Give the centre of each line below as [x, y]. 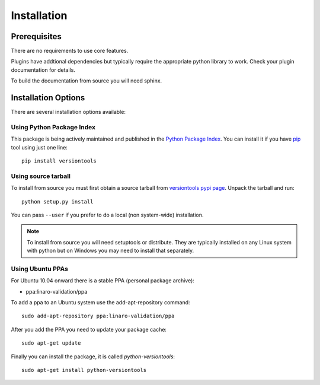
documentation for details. [43, 70]
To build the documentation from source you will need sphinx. [87, 81]
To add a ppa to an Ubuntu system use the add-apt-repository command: [100, 303]
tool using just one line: [39, 147]
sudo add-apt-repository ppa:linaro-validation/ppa [98, 316]
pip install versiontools [59, 161]
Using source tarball [41, 176]
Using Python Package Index [53, 127]
